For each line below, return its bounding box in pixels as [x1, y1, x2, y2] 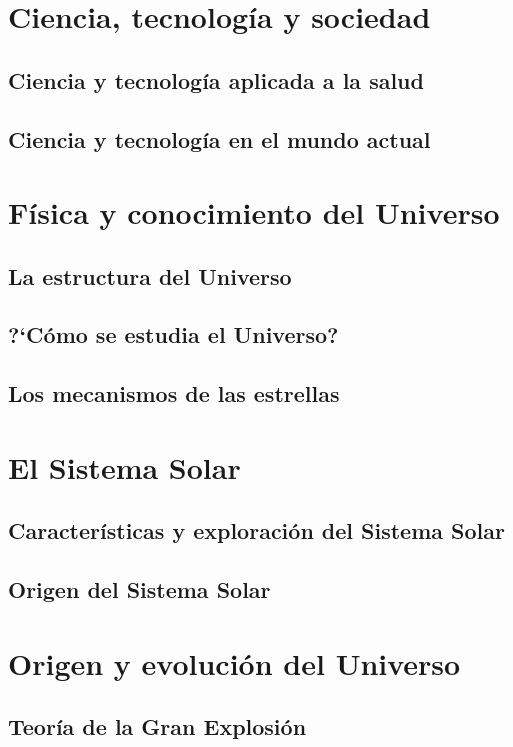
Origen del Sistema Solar [8, 574, 271, 605]
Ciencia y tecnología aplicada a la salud [8, 64, 424, 95]
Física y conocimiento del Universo [8, 192, 500, 233]
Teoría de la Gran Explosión [8, 711, 307, 742]
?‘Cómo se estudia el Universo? [8, 319, 339, 350]
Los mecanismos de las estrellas [8, 378, 340, 409]
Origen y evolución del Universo [8, 642, 461, 683]
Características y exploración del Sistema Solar [8, 515, 505, 546]
